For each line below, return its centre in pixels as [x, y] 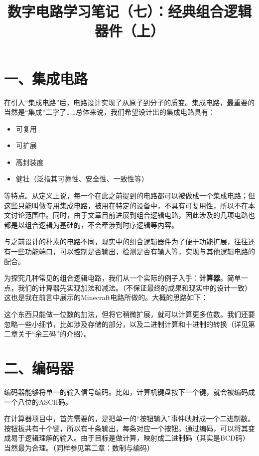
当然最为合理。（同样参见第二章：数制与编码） [79, 447]
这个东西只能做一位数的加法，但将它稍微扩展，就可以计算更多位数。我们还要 [129, 314]
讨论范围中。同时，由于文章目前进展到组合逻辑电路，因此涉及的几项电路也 [133, 215]
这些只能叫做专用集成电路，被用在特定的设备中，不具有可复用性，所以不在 [126, 205]
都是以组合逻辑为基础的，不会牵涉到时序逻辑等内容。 [91, 225]
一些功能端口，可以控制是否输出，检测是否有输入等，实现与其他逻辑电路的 [133, 251]
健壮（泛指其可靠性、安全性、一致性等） [82, 179]
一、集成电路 [46, 78]
